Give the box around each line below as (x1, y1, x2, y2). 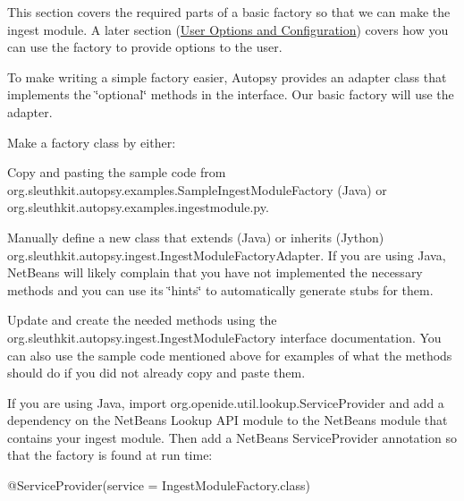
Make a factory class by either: (7, 132, 176, 151)
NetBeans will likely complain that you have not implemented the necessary (7, 263, 423, 282)
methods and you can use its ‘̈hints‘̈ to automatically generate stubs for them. (7, 280, 434, 299)
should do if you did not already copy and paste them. (7, 363, 306, 382)
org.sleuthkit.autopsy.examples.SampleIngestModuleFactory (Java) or (7, 180, 387, 199)
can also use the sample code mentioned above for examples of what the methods (7, 345, 452, 364)
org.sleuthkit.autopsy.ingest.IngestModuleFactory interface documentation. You (7, 327, 442, 346)
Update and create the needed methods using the (7, 310, 277, 329)
